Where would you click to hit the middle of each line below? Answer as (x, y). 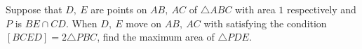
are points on (119, 9)
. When (81, 23)
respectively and (321, 9)
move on (144, 23)
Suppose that (34, 9)
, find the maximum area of (156, 37)
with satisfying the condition (265, 23)
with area (255, 9)
